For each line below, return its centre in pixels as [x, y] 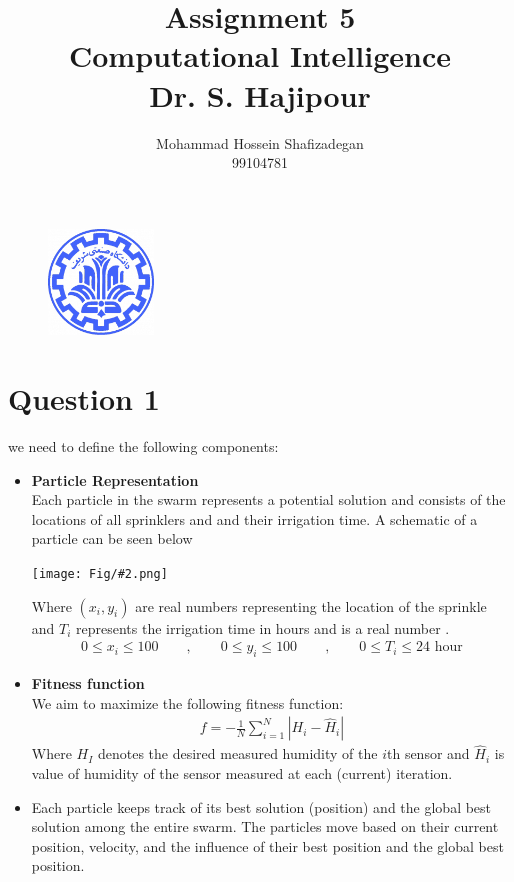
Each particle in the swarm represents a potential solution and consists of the [268, 499]
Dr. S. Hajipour [260, 94]
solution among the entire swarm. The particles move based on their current [265, 826]
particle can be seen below [112, 538]
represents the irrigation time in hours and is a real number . [263, 627]
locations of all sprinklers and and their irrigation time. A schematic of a [254, 518]
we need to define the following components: [143, 445]
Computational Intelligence [260, 55]
